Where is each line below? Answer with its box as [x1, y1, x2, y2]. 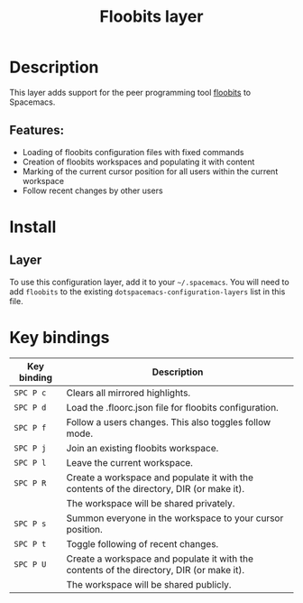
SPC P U [14, 559, 47, 570]
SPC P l [14, 458, 47, 468]
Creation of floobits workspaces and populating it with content [22, 156, 255, 167]
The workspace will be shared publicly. [66, 578, 232, 590]
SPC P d [14, 402, 47, 413]
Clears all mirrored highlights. [66, 386, 191, 399]
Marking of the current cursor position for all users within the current [22, 165, 279, 177]
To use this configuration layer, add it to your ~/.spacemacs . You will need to [9, 276, 290, 287]
